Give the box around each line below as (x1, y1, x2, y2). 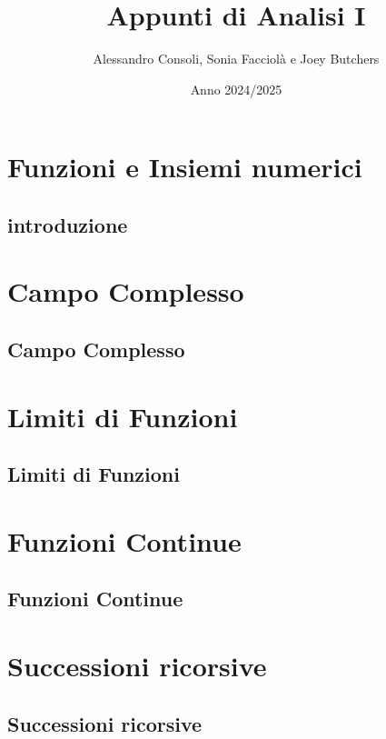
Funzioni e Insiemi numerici (7, 148, 362, 185)
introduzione (7, 210, 128, 238)
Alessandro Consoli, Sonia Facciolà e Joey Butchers (93, 49, 380, 68)
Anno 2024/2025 (190, 79, 282, 98)
